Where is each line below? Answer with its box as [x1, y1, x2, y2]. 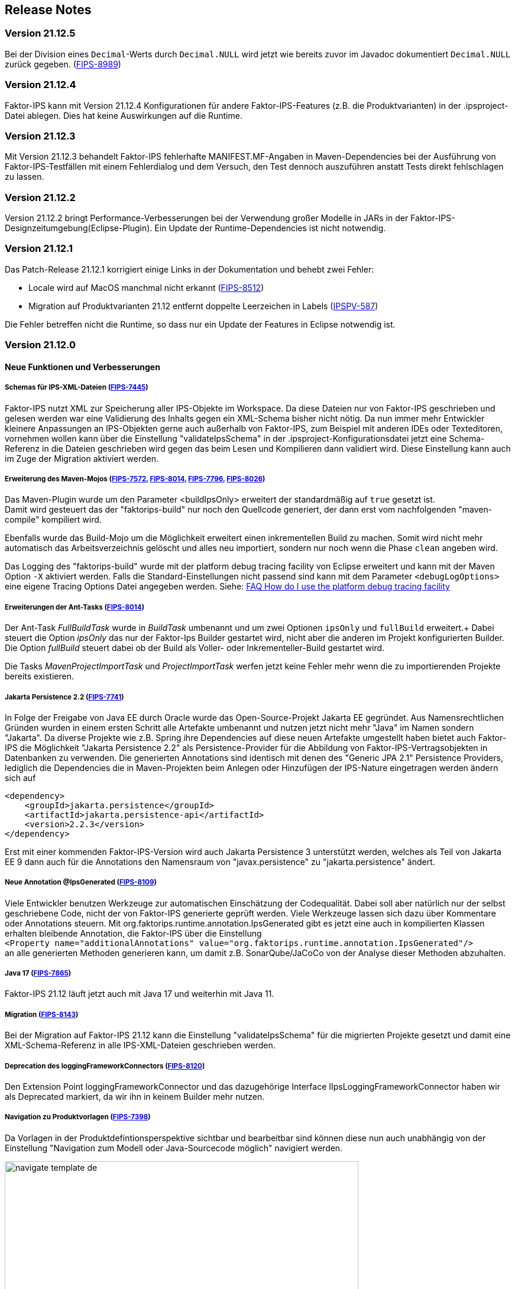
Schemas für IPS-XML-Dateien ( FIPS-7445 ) [5, 383, 148, 392]
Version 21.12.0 [5, 339, 76, 351]
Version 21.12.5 [5, 27, 76, 40]
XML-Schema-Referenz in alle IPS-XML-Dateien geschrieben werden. [5, 1040, 276, 1051]
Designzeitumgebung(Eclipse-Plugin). [5, 223, 153, 234]
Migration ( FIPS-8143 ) [5, 1010, 79, 1019]
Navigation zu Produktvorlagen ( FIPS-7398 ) [5, 1113, 151, 1122]
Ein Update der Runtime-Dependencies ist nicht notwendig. [154, 223, 386, 234]
